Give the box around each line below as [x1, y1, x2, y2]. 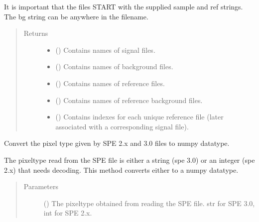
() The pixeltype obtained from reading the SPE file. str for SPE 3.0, [43, 198, 255, 208]
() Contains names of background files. [55, 61, 173, 72]
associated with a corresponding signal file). [55, 121, 189, 131]
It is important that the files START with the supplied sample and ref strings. [4, 1, 243, 11]
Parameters [23, 181, 58, 192]
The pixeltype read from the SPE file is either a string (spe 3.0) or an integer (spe [4, 154, 255, 165]
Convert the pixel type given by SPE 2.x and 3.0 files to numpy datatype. [4, 138, 230, 148]
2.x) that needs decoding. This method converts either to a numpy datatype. [4, 164, 239, 175]
